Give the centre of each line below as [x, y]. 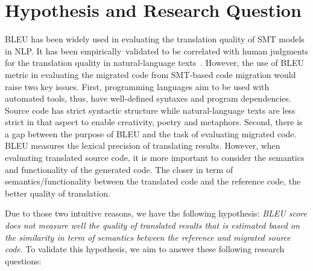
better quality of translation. [58, 193]
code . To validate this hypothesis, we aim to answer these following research [145, 249]
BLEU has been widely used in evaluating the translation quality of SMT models [155, 39]
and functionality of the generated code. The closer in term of [119, 169]
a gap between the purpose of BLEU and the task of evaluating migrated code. [151, 133]
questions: [23, 260]
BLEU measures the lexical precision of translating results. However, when [143, 145]
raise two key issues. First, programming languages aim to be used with [137, 86]
